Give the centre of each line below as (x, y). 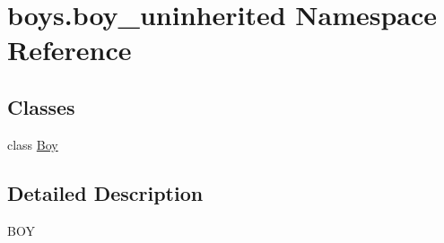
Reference (70, 50)
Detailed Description (105, 192)
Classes (41, 106)
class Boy (33, 144)
